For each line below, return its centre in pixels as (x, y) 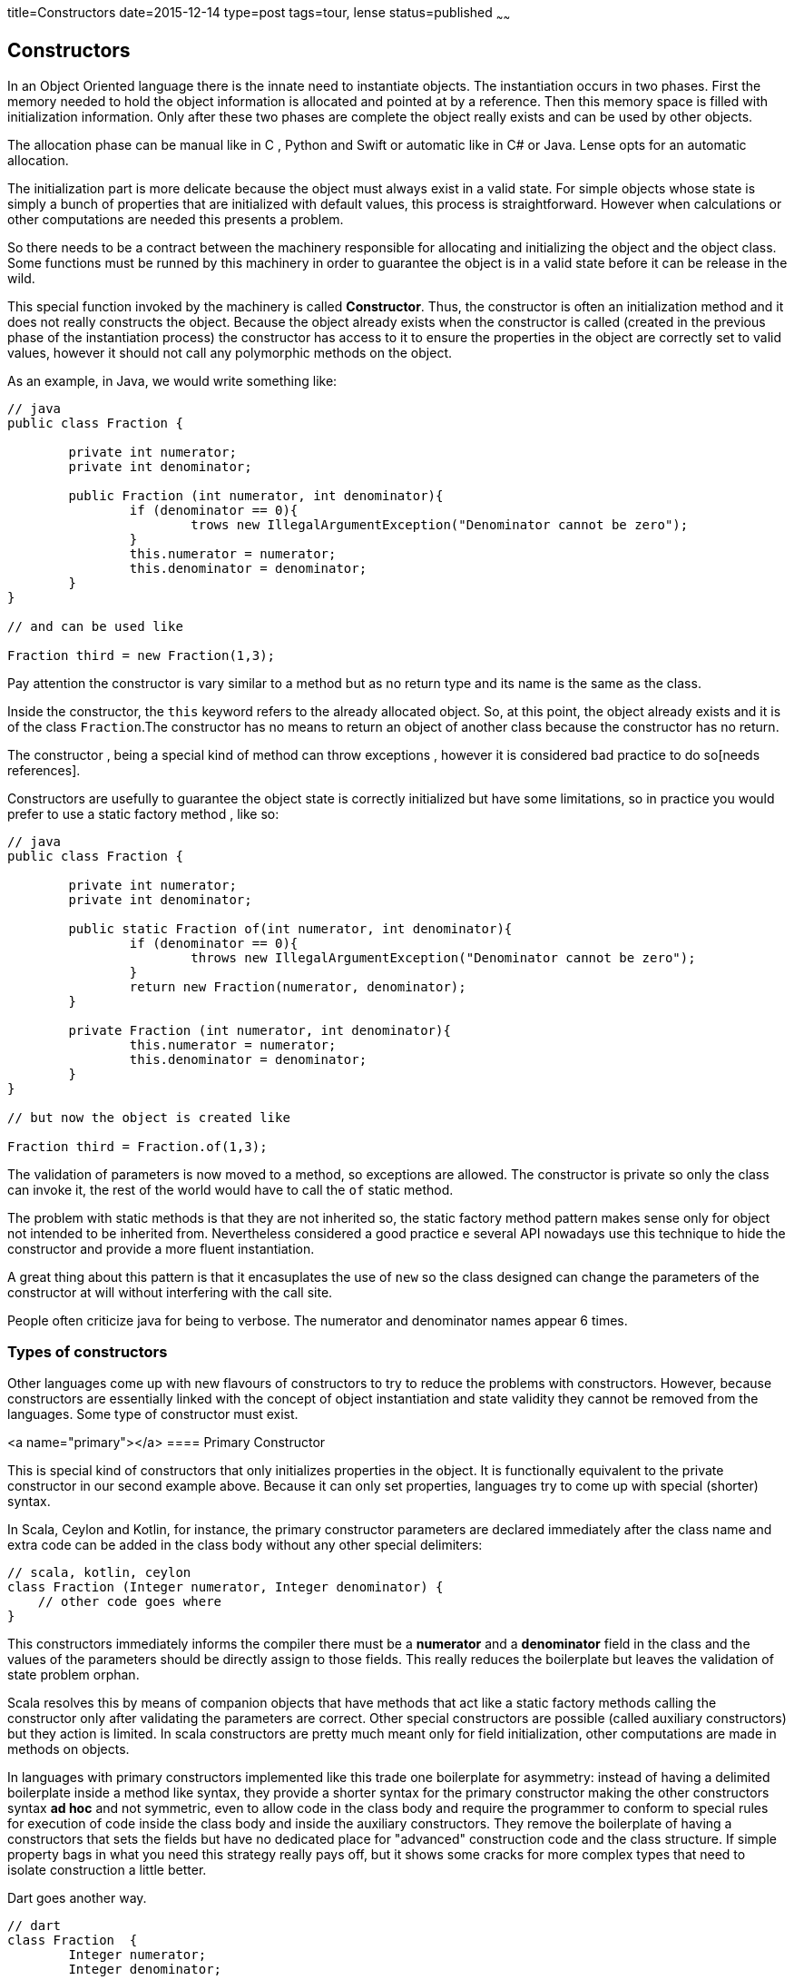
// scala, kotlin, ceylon (99, 1573)
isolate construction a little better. (107, 1870)
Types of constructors (88, 1352)
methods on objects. (69, 1749)
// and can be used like (95, 626)
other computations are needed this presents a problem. (176, 219)
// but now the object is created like (149, 1117)
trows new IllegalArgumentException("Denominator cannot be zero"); (440, 524)
